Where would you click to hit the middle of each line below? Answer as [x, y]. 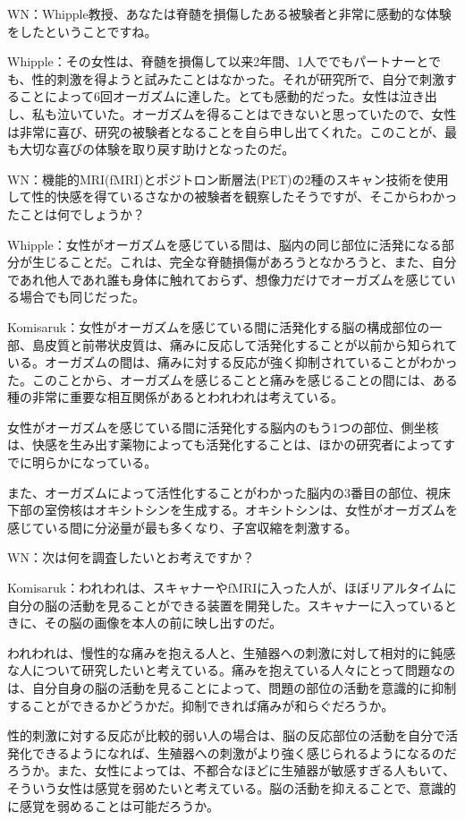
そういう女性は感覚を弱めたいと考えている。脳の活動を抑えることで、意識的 [232, 787]
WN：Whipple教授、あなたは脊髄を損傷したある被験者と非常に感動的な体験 [229, 13]
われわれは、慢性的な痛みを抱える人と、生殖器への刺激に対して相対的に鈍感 [232, 652]
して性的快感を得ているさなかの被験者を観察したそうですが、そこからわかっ [232, 196]
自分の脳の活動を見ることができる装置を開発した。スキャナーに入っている [226, 605]
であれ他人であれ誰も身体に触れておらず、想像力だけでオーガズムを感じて [225, 279]
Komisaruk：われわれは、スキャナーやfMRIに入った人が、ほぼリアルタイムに [232, 588]
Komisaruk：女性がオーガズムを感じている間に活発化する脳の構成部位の [219, 326]
